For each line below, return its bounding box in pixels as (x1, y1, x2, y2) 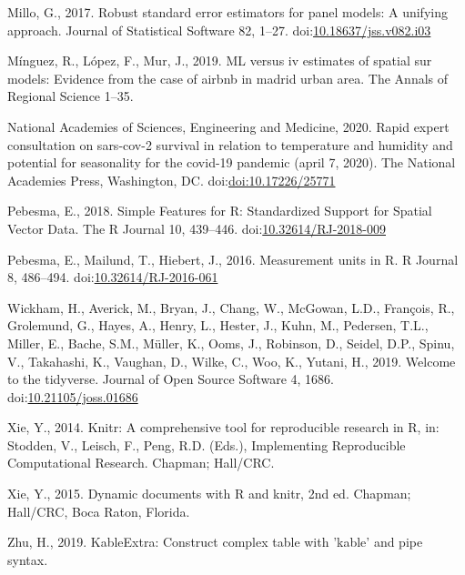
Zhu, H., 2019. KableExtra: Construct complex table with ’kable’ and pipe (7, 532, 423, 551)
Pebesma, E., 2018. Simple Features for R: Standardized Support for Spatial (7, 201, 432, 220)
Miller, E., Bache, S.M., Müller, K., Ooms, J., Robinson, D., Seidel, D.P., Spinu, (7, 333, 455, 352)
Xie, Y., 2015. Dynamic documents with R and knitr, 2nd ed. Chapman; (7, 484, 411, 503)
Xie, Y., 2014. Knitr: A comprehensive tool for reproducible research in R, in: (7, 418, 440, 437)
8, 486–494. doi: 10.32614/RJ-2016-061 (7, 267, 218, 287)
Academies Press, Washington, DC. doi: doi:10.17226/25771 (7, 170, 336, 189)
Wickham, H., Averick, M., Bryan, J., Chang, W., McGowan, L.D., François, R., (7, 298, 455, 317)
